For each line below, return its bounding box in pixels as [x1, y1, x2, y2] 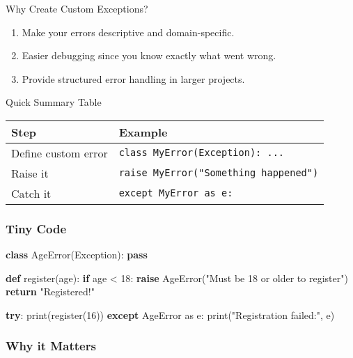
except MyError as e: [118, 187, 233, 199]
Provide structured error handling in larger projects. [22, 71, 245, 86]
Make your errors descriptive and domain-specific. [22, 24, 235, 39]
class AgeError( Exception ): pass [6, 247, 148, 262]
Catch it [11, 185, 52, 201]
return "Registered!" [6, 284, 95, 299]
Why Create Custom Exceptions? [6, 1, 148, 15]
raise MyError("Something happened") [118, 167, 319, 179]
